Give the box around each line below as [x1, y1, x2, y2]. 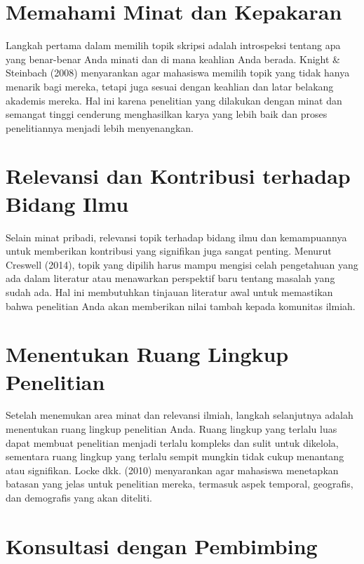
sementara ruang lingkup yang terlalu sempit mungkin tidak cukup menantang [6, 449, 344, 464]
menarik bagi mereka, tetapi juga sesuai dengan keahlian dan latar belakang [6, 79, 334, 93]
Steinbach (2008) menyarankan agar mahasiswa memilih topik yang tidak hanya [6, 65, 350, 80]
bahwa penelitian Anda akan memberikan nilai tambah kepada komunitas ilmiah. [6, 298, 356, 313]
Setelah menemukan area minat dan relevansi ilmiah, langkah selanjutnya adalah [6, 408, 353, 422]
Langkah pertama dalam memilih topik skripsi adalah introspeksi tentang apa [6, 38, 341, 53]
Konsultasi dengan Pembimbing [6, 531, 318, 560]
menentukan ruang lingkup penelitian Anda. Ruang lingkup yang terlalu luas [6, 422, 337, 436]
